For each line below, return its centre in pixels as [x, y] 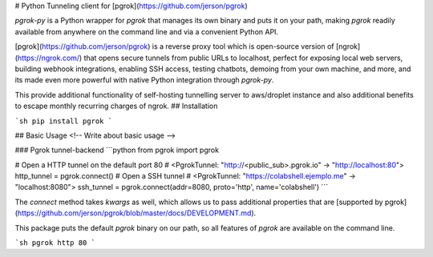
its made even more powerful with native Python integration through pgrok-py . [144, 80]
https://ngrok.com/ [49, 58]
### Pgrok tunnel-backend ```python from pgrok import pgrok [117, 150]
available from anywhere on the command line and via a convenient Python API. [147, 31]
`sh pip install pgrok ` [63, 121]
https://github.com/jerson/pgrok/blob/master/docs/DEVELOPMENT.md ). [137, 213]
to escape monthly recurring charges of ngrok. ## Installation [116, 106]
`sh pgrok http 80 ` [55, 243]
